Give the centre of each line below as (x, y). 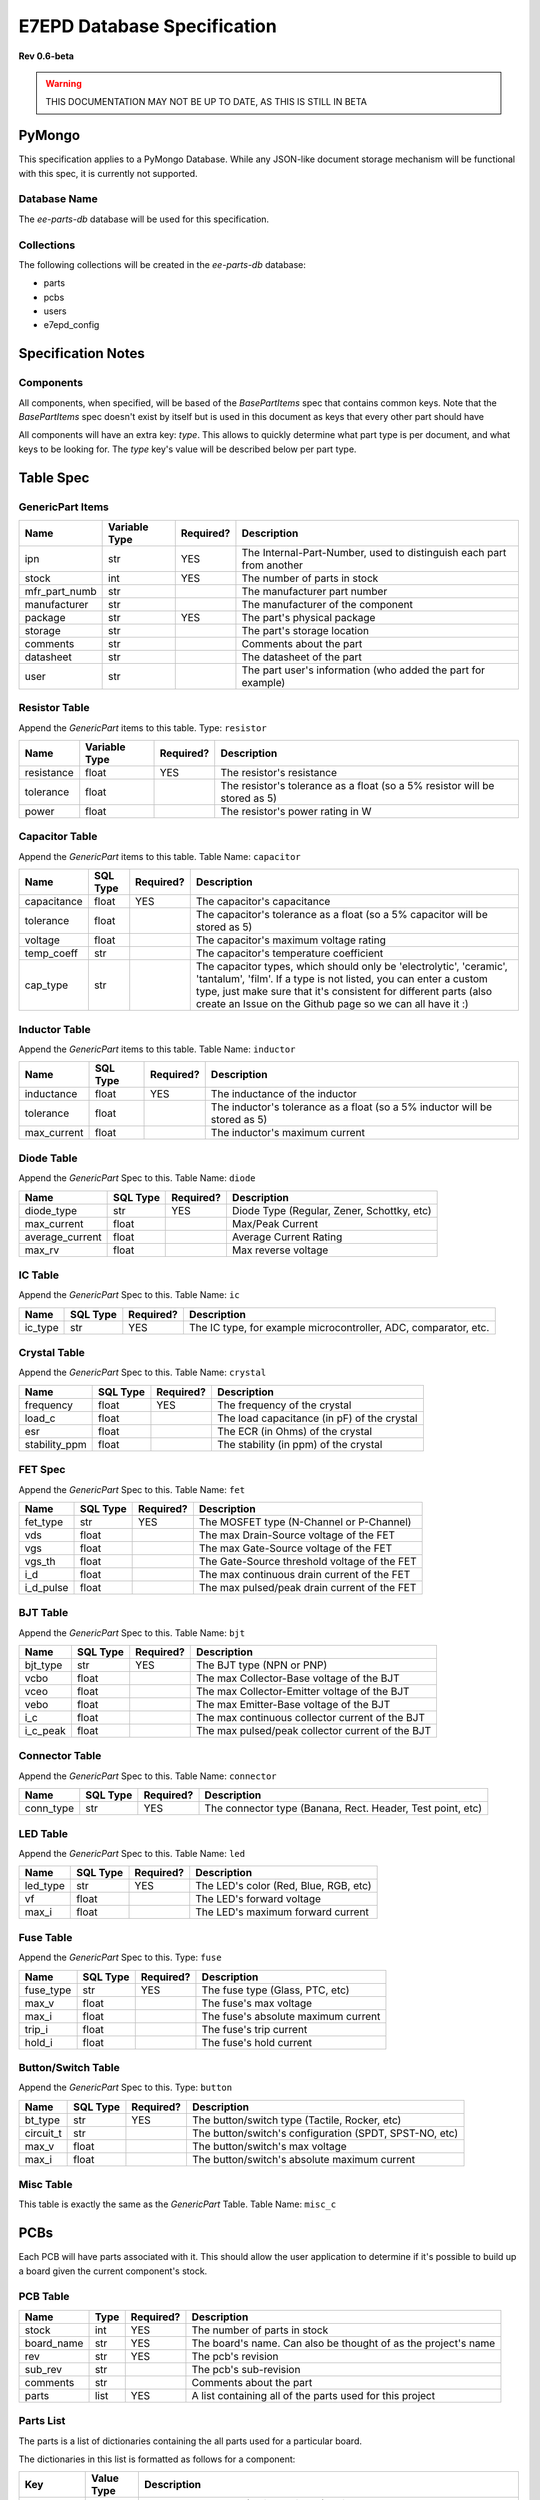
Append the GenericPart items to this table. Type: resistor (142, 727)
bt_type (42, 2120)
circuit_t (43, 2133)
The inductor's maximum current (287, 1133)
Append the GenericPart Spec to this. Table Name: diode (137, 1178)
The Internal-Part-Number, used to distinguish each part (374, 552)
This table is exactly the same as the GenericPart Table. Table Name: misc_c (177, 2204)
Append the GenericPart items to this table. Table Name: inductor (157, 1049)
